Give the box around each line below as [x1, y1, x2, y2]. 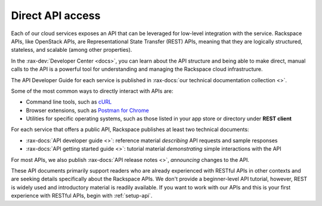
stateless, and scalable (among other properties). [11, 46, 132, 54]
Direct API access [11, 9, 101, 22]
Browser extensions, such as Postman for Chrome [26, 107, 149, 114]
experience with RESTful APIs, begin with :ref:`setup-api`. [11, 192, 153, 199]
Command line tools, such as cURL [26, 98, 112, 105]
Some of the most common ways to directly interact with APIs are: [11, 87, 174, 95]
